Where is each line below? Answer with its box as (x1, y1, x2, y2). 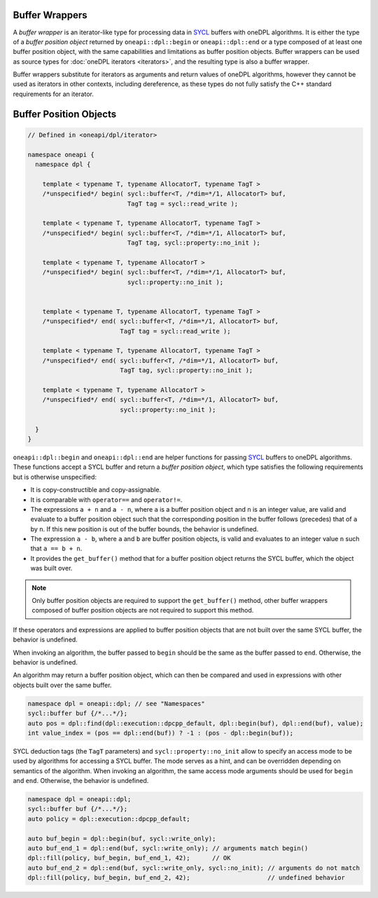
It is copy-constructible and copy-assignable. (30, 486, 161, 494)
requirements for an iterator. (13, 90, 94, 98)
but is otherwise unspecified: (13, 472, 97, 481)
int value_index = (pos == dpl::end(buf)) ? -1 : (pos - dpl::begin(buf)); (27, 729, 294, 737)
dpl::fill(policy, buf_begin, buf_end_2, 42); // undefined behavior (27, 873, 346, 882)
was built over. (30, 564, 73, 573)
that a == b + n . (30, 544, 83, 553)
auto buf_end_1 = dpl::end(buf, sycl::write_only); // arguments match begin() (27, 845, 309, 852)
